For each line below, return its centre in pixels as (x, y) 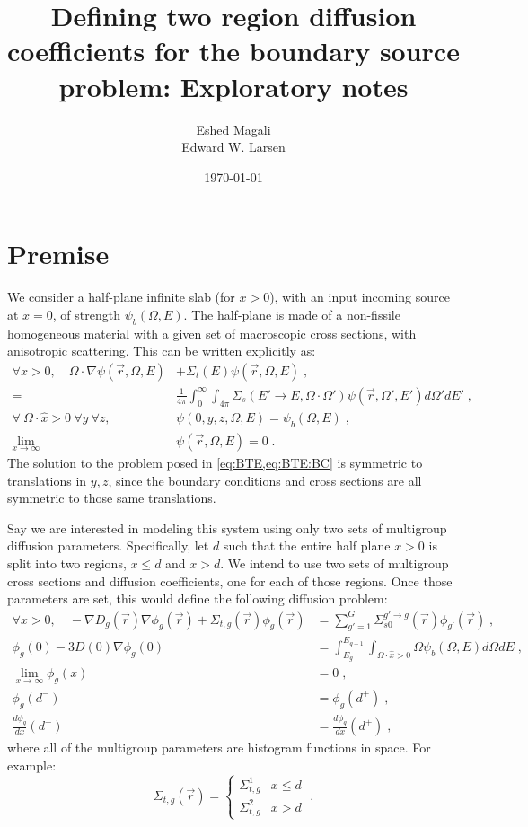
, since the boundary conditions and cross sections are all (265, 480)
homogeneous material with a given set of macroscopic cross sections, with (212, 333)
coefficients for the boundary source (233, 51)
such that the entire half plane (307, 545)
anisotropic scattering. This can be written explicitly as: (162, 351)
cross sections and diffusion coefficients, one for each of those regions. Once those (230, 581)
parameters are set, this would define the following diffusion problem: (198, 598)
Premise (58, 254)
